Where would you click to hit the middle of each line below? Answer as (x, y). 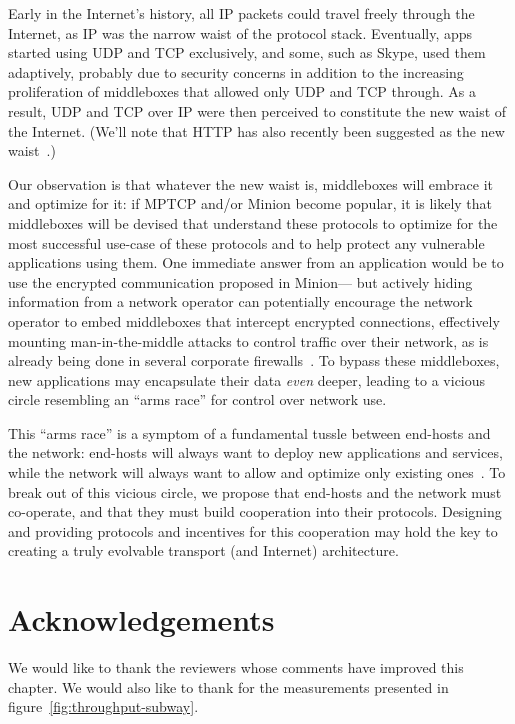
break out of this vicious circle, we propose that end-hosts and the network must (255, 491)
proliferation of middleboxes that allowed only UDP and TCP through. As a (242, 91)
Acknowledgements (141, 619)
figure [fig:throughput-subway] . (103, 706)
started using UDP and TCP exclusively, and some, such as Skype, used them (247, 52)
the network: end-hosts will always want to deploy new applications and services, (255, 452)
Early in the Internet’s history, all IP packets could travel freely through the (241, 13)
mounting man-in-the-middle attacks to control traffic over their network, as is (248, 340)
